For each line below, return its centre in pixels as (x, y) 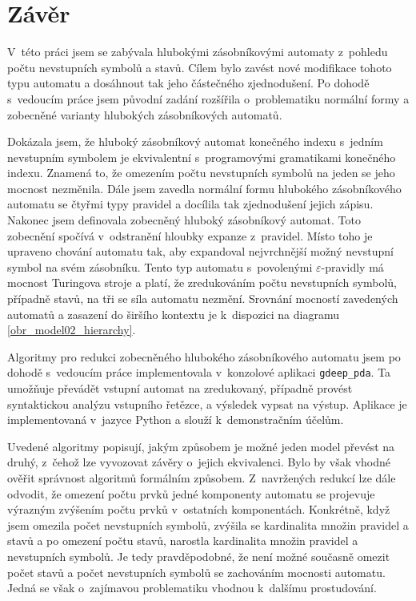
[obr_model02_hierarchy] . (72, 330)
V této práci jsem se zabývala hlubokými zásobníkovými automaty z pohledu (198, 52)
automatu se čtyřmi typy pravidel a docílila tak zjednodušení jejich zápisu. (190, 204)
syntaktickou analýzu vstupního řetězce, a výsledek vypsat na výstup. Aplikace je (207, 403)
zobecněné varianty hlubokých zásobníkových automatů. (145, 114)
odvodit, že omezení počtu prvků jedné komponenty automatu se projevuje (191, 493)
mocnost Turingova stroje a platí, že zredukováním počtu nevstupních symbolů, (202, 282)
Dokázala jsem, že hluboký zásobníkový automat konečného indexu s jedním (195, 141)
